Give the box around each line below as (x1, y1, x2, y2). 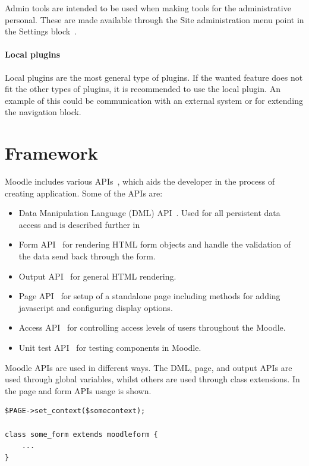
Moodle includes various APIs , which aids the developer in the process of (5, 175, 275, 188)
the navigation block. (5, 106, 81, 118)
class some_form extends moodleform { (5, 430, 158, 439)
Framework (5, 141, 98, 165)
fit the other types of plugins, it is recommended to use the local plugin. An (5, 83, 280, 95)
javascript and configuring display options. (18, 301, 173, 313)
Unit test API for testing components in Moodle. (18, 341, 201, 354)
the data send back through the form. (18, 250, 156, 262)
